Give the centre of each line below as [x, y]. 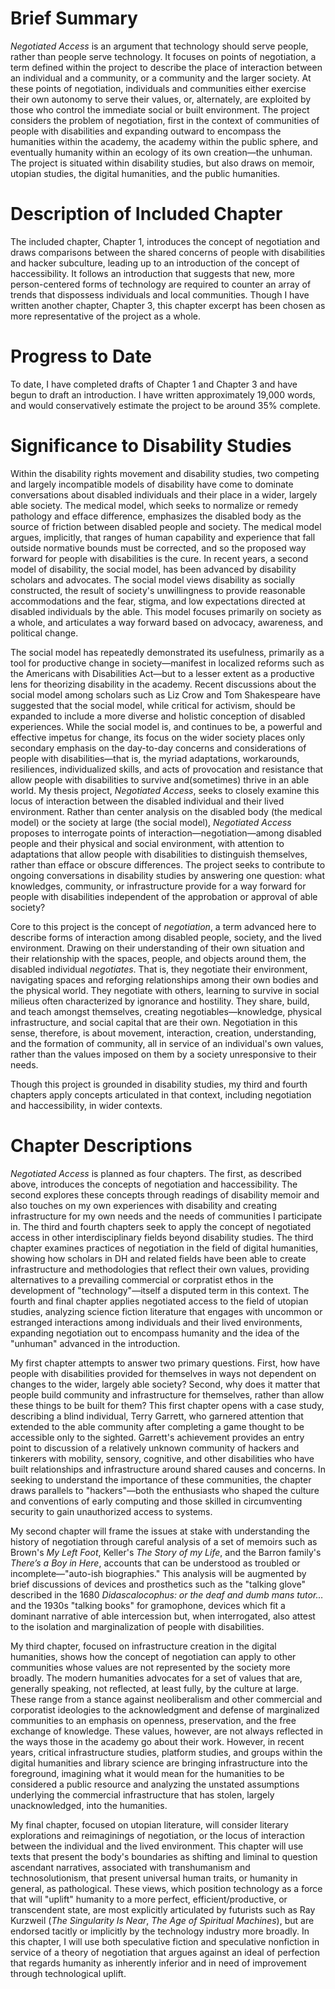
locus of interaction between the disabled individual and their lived [147, 801]
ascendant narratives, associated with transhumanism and [130, 1867]
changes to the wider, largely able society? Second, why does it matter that [165, 1384]
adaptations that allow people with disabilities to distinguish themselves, [159, 854]
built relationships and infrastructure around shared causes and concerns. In [168, 1469]
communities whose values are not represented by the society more [150, 1667]
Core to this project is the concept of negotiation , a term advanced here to [163, 926]
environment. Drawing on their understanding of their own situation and [157, 948]
